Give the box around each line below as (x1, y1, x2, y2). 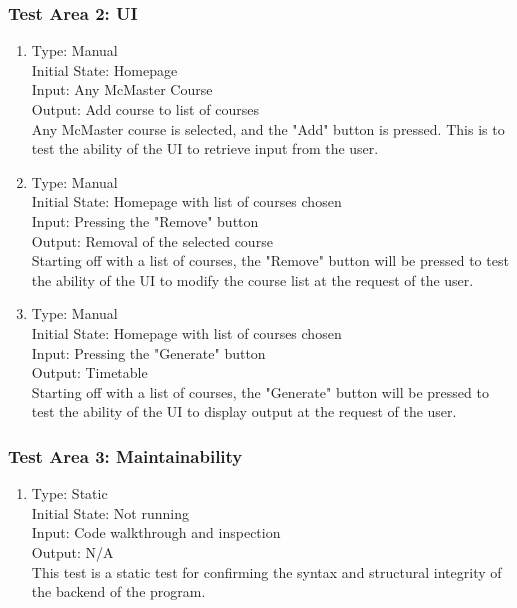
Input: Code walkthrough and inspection (31, 522, 281, 543)
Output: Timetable (31, 362, 148, 383)
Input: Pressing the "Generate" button (31, 342, 266, 363)
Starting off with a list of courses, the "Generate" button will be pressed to (31, 381, 489, 402)
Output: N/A (31, 541, 114, 562)
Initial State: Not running (31, 502, 189, 523)
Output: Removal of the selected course (31, 230, 273, 251)
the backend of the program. (31, 581, 206, 602)
